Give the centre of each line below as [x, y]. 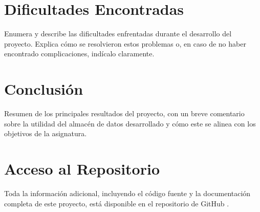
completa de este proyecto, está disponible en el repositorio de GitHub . [117, 203]
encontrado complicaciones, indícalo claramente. [79, 54]
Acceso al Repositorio [82, 168]
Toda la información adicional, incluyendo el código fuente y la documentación [127, 193]
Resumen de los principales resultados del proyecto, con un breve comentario [124, 113]
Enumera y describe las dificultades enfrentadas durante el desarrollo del [118, 34]
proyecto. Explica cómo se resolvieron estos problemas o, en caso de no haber [125, 43]
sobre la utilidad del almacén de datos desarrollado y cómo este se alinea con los [130, 123]
